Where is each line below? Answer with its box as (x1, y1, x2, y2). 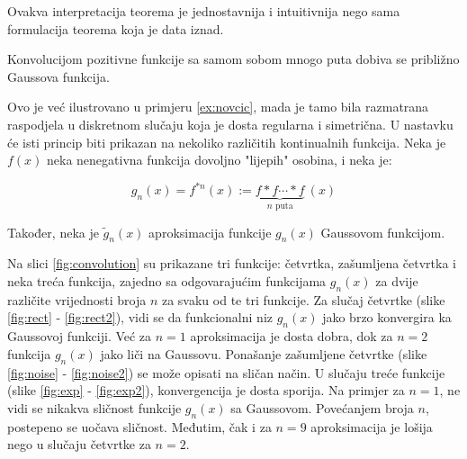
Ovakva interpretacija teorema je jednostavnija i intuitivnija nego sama (7, 2, 400, 20)
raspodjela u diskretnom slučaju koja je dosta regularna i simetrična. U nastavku (7, 114, 454, 133)
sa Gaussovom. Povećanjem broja (230, 398, 414, 417)
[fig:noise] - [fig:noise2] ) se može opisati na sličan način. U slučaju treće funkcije (7, 363, 445, 382)
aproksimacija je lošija (310, 417, 433, 436)
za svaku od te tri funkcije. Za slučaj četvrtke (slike (161, 290, 445, 309)
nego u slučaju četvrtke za (7, 435, 151, 454)
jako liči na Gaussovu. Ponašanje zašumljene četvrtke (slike (100, 344, 427, 363)
